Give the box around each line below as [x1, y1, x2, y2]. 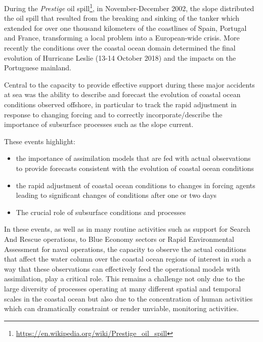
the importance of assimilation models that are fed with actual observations [16, 153, 251, 163]
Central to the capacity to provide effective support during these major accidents [4, 79, 255, 90]
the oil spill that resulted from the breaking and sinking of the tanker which [4, 13, 240, 23]
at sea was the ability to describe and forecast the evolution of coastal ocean [4, 89, 241, 100]
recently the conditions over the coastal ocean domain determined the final [4, 42, 236, 53]
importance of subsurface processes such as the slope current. [4, 119, 194, 130]
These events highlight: [4, 136, 75, 146]
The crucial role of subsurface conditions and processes [16, 206, 186, 217]
